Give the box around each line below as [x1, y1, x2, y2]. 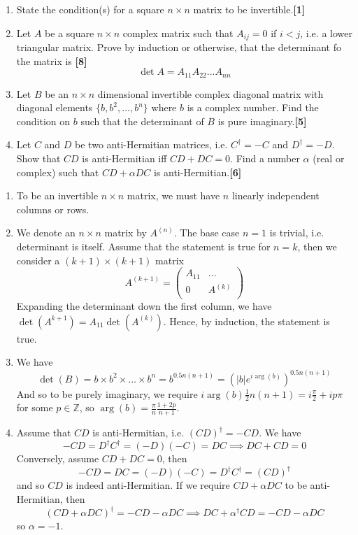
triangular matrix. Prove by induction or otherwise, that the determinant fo [16, 40, 341, 55]
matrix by [104, 225, 147, 240]
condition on [16, 113, 71, 128]
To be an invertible [16, 188, 99, 203]
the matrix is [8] [16, 53, 87, 68]
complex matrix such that [122, 25, 234, 40]
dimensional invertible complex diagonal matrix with [97, 86, 324, 101]
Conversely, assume [16, 451, 99, 466]
